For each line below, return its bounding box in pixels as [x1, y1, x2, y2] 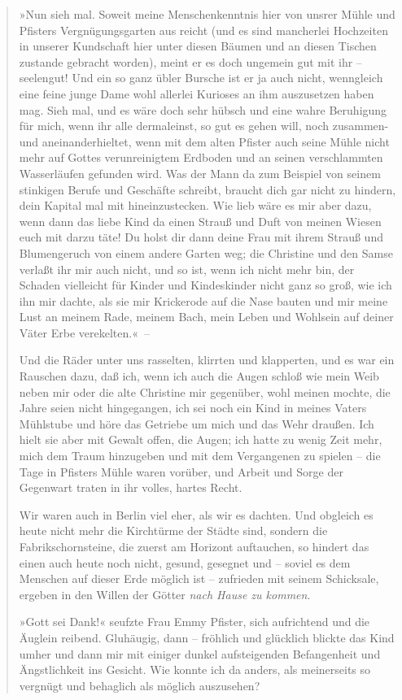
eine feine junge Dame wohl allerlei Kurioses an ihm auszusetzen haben [19, 85, 374, 102]
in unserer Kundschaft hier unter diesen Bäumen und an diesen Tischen [19, 37, 377, 54]
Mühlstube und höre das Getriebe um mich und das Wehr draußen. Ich [19, 415, 374, 432]
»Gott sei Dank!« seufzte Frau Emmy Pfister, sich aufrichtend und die [19, 613, 370, 630]
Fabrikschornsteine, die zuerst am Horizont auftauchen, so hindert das [19, 538, 369, 554]
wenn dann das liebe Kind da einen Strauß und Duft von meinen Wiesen [19, 212, 382, 229]
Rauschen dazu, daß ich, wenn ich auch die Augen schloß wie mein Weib [19, 367, 379, 385]
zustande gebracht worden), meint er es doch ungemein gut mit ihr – [19, 53, 362, 70]
